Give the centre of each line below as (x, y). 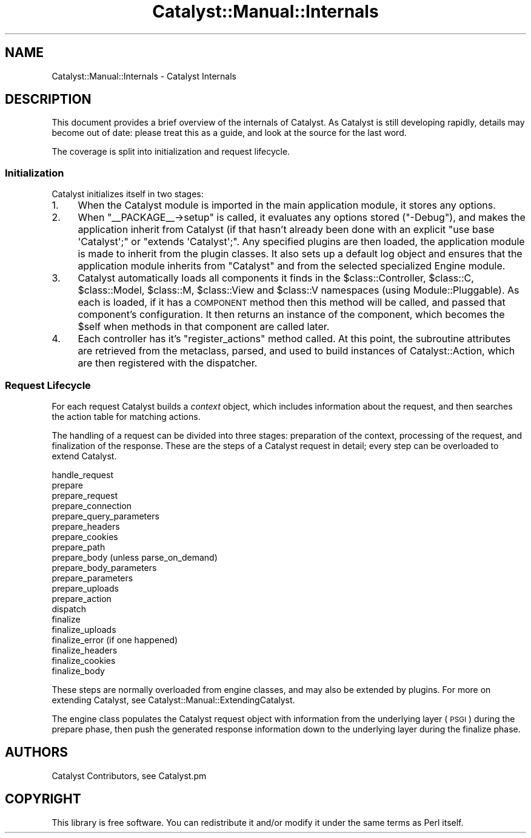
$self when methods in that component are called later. (204, 327)
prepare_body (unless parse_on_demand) (135, 557)
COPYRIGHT (43, 799)
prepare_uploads (85, 588)
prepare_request (85, 495)
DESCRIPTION (48, 100)
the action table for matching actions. (126, 416)
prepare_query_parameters (105, 516)
